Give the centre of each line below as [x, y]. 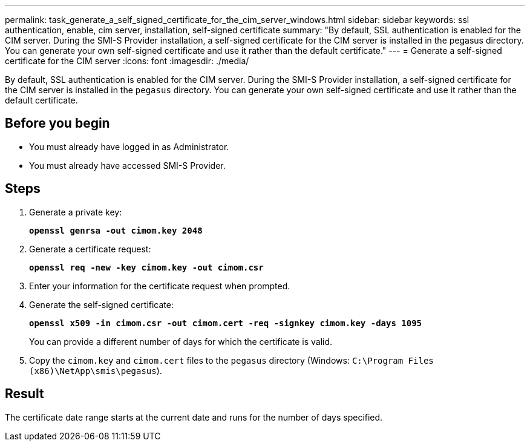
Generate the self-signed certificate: [101, 304]
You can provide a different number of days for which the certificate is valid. [181, 341]
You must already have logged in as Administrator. [129, 146]
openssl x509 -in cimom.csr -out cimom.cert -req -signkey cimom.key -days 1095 [226, 323]
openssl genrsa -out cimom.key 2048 [116, 230]
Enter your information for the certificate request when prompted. [160, 286]
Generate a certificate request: [90, 249]
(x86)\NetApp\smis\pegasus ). [96, 370]
